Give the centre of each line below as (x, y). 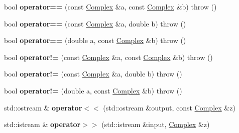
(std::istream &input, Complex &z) (156, 124)
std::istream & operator (42, 124)
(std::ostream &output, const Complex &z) (169, 107)
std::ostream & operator (43, 107)
